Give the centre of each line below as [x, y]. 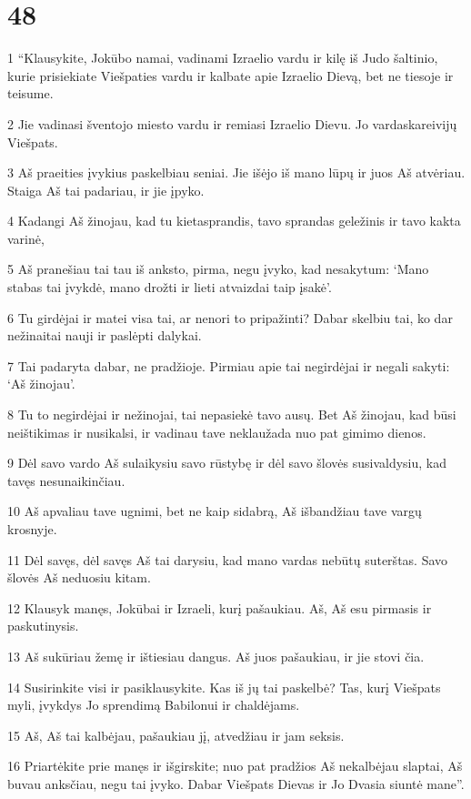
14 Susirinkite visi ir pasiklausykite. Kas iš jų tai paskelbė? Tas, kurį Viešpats [224, 687]
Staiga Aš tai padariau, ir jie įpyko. [106, 190]
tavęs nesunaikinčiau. [66, 480]
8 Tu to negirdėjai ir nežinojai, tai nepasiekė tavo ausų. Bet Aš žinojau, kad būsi [232, 415]
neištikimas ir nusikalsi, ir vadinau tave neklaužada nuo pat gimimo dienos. [217, 432]
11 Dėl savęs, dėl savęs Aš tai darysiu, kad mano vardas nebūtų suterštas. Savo [228, 559]
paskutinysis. [43, 626]
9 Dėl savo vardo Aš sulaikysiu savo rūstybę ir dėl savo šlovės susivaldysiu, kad [227, 463]
